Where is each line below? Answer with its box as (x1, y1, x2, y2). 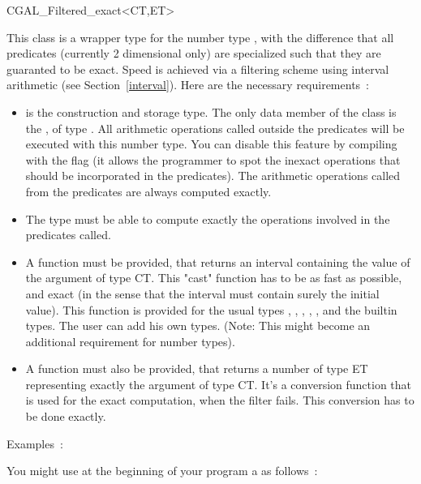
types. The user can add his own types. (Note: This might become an (25, 317, 371, 334)
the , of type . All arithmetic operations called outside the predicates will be (25, 119, 405, 136)
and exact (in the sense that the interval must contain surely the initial (25, 285, 380, 302)
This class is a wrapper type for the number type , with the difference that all (6, 28, 394, 45)
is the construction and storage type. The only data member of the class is (25, 103, 397, 120)
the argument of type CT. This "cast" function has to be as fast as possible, (25, 269, 402, 286)
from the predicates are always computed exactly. (25, 182, 272, 199)
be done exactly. (25, 408, 106, 425)
